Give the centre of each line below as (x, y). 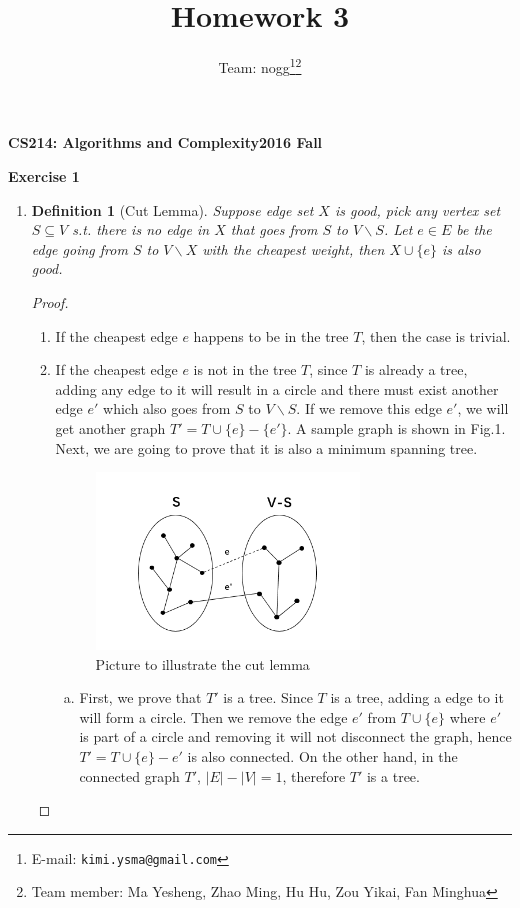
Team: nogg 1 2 (260, 65)
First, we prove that (140, 697)
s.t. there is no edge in (141, 229)
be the (474, 229)
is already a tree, (416, 369)
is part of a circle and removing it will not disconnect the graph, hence (295, 736)
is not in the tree (245, 369)
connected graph (129, 775)
